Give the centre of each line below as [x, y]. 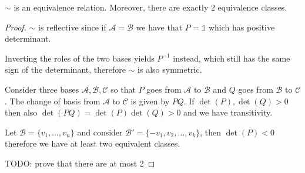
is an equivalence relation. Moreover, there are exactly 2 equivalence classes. [150, 7]
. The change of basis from [53, 101]
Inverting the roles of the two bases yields [80, 58]
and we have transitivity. [228, 112]
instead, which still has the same [232, 58]
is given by [150, 101]
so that [123, 89]
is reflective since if [72, 27]
